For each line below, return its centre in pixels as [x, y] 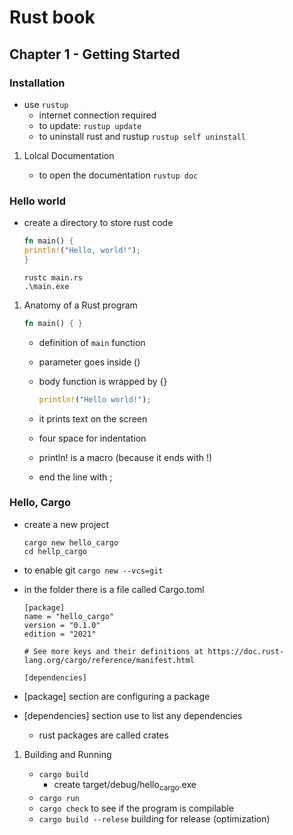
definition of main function [92, 342]
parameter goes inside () [89, 362]
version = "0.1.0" [62, 625]
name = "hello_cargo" [68, 616]
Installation [37, 83]
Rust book [52, 17]
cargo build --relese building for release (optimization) [154, 818]
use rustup [46, 104]
